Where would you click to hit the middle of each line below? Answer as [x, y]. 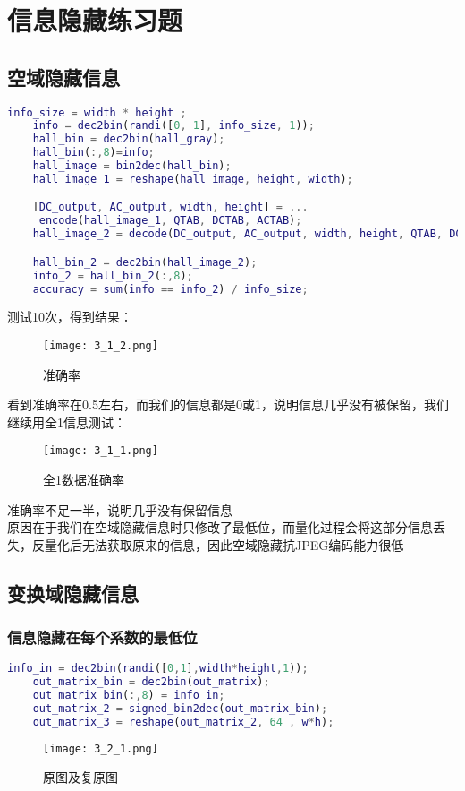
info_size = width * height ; [97, 112]
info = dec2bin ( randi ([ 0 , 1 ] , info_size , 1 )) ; [173, 126]
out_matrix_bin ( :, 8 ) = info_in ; [129, 696]
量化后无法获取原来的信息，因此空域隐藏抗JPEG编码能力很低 [224, 544]
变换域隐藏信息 [73, 593]
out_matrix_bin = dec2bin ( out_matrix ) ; [151, 682]
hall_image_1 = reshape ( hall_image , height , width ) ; [193, 179]
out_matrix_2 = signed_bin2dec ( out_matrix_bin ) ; [180, 709]
